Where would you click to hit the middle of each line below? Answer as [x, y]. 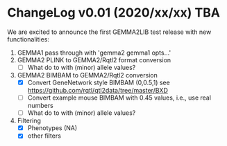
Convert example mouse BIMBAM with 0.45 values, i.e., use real [119, 98]
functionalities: [28, 39]
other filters [44, 136]
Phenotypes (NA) [52, 128]
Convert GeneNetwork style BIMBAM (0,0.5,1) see [99, 82]
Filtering [29, 121]
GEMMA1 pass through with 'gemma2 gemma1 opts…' [94, 53]
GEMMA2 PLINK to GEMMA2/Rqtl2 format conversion [94, 60]
